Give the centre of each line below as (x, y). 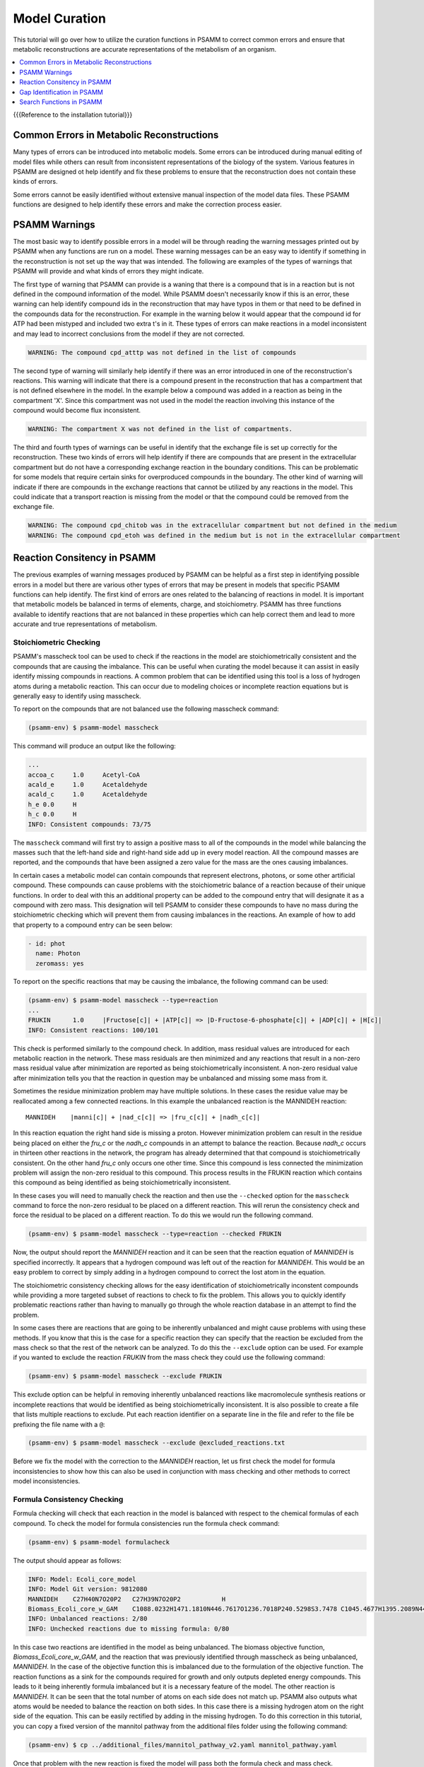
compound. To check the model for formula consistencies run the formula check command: (146, 1523)
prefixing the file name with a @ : (59, 1424)
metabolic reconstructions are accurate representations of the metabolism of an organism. (145, 49)
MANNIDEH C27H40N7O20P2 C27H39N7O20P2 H (127, 1599)
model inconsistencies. (47, 1481)
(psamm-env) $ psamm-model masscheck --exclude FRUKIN (125, 1376)
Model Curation (59, 18)
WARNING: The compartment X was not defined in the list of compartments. (160, 429)
